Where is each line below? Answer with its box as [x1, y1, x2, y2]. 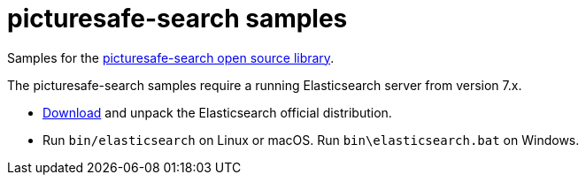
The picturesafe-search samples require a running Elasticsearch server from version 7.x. [7, 77, 522, 93]
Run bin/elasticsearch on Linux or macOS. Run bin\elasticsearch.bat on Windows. [42, 132, 580, 148]
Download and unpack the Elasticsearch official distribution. [42, 104, 392, 120]
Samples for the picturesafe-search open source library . [7, 49, 335, 65]
